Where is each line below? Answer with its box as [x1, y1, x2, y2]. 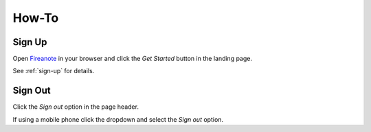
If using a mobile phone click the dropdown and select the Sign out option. [12, 115, 223, 123]
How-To [12, 10, 59, 25]
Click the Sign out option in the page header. [12, 103, 139, 111]
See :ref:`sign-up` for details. [12, 67, 95, 75]
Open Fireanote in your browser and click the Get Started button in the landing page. [12, 55, 253, 63]
